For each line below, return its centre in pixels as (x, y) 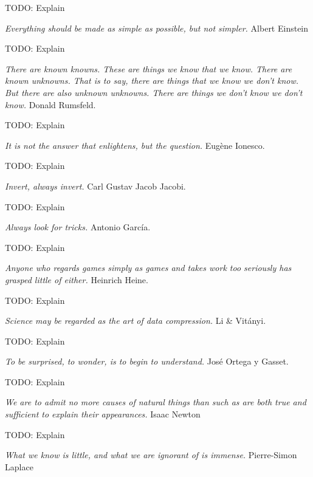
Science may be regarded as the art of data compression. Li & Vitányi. (136, 321)
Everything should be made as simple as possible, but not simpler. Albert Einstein (157, 28)
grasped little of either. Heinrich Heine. (77, 279)
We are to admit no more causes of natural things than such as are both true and (156, 402)
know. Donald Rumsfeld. (50, 104)
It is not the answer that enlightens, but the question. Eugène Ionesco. (135, 145)
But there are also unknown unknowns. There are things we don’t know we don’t (154, 92)
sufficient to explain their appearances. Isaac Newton (103, 414)
